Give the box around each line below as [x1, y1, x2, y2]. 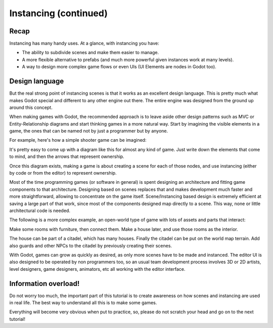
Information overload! [9, 279, 80, 288]
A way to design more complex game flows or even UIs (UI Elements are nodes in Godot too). [22, 64, 217, 70]
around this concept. [9, 104, 53, 110]
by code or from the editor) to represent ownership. [9, 170, 117, 176]
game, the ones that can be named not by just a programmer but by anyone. [9, 128, 168, 134]
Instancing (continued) [9, 8, 108, 19]
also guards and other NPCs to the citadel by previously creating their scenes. [9, 242, 172, 249]
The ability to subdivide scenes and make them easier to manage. [22, 50, 159, 56]
